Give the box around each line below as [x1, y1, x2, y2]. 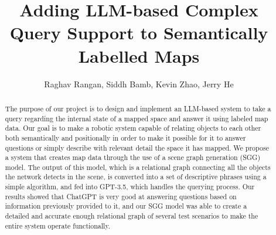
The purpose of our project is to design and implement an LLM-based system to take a [5, 103, 271, 113]
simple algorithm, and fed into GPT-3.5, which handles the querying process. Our [5, 182, 255, 192]
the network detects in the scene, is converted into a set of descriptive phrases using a [5, 172, 267, 182]
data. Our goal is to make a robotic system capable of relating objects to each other [5, 123, 261, 133]
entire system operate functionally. [5, 220, 111, 230]
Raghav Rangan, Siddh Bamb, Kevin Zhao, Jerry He [44, 77, 234, 90]
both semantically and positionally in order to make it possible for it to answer [5, 132, 246, 142]
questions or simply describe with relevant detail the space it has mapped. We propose [5, 142, 269, 152]
